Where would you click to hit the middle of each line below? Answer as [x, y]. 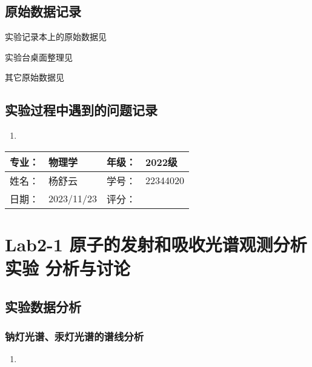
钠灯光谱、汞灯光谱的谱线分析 [75, 336]
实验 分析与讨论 [68, 268]
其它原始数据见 [35, 77]
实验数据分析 [43, 306]
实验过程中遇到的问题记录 [81, 110]
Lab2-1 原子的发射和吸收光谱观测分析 [156, 244]
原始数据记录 [43, 11]
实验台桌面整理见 [39, 57]
